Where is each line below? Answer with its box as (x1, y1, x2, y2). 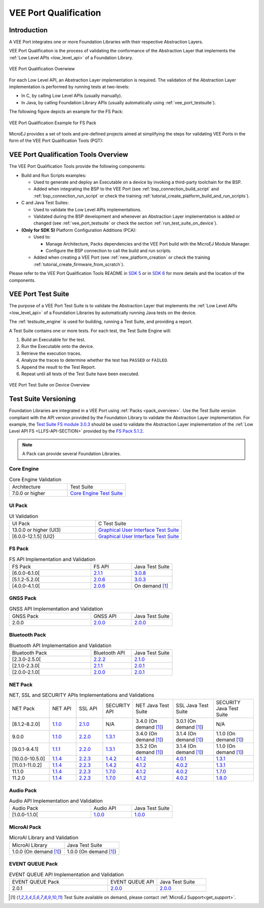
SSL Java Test (176, 702, 209, 709)
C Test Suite (98, 520, 127, 527)
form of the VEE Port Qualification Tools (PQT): (9, 137, 104, 144)
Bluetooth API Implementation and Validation (9, 642, 112, 649)
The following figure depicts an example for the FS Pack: (9, 109, 123, 114)
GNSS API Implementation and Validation (9, 605, 103, 612)
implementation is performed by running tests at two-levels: (9, 84, 130, 90)
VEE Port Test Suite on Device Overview (9, 382, 90, 388)
